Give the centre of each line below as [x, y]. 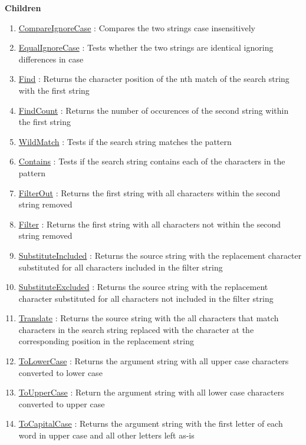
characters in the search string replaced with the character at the [136, 329]
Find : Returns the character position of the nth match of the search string [154, 79]
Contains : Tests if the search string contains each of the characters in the [152, 161]
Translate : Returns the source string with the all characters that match [149, 318]
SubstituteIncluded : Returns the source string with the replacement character [160, 255]
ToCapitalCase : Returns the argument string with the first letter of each [151, 423]
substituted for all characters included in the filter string [121, 267]
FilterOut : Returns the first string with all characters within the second [149, 192]
